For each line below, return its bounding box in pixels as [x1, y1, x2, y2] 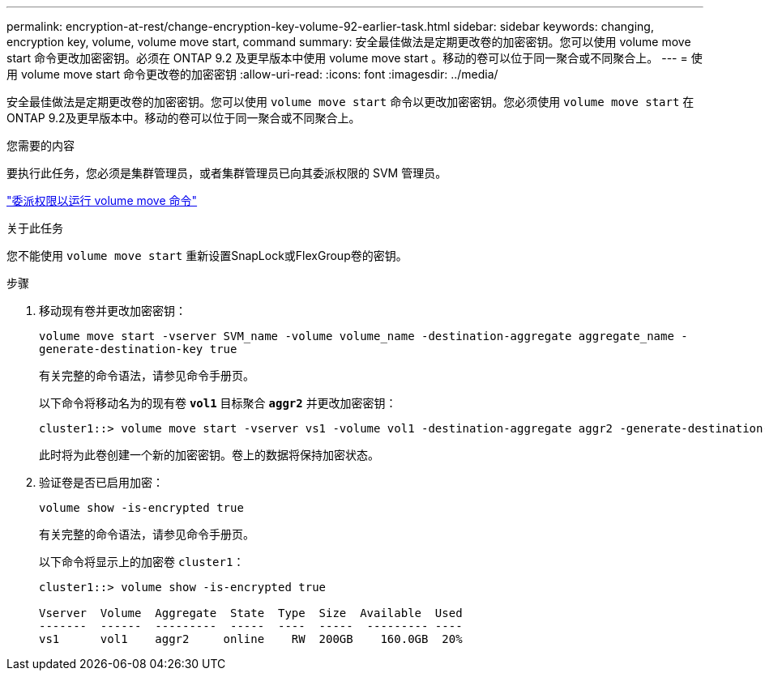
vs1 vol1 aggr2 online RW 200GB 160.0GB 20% [39, 632, 463, 645]
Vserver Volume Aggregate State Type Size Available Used [39, 607, 463, 620]
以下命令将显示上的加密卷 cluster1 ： [39, 555, 245, 568]
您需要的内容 [6, 138, 75, 152]
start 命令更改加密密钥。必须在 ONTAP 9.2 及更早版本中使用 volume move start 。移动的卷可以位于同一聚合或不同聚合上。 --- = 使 [6, 51, 703, 65]
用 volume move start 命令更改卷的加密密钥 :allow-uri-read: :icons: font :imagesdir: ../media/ [6, 67, 498, 81]
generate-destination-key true [39, 343, 237, 356]
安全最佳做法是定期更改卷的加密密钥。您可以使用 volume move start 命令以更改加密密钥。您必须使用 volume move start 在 [6, 95, 694, 109]
